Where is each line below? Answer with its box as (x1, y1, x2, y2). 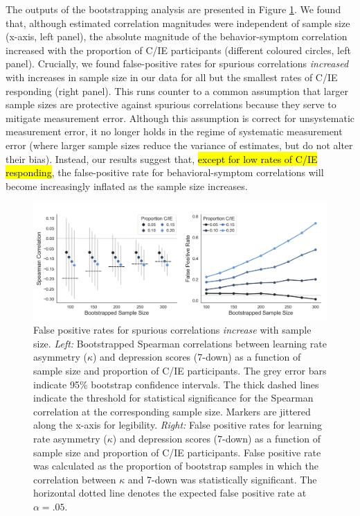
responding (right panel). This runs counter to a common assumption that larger (6, 83, 348, 98)
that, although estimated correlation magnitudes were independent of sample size (6, 15, 350, 30)
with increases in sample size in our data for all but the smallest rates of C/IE (6, 69, 338, 84)
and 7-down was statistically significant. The (127, 472, 317, 486)
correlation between (33, 472, 116, 486)
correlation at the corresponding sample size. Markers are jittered (33, 404, 311, 418)
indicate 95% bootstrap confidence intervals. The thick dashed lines (33, 377, 319, 391)
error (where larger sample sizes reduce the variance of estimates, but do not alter (6, 137, 353, 152)
